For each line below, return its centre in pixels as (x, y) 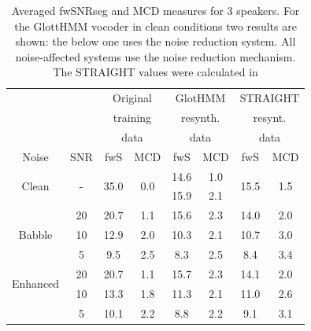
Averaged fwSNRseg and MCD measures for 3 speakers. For (155, 10)
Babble (35, 235)
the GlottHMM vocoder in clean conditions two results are (155, 26)
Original (132, 98)
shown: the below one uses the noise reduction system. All (155, 41)
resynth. (200, 118)
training (132, 118)
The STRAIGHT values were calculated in (155, 72)
